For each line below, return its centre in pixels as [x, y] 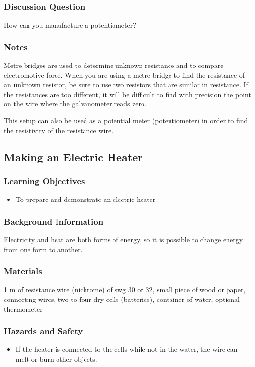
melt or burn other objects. [56, 359]
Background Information [54, 221]
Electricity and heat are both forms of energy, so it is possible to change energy [124, 239]
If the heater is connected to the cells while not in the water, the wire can [127, 349]
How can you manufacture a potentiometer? [70, 25]
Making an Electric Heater [73, 156]
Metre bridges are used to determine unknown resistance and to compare [114, 65]
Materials [23, 271]
